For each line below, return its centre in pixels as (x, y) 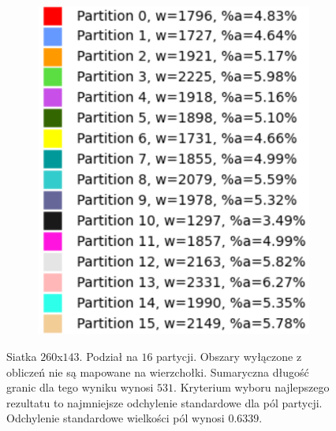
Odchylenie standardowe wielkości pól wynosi (116, 418)
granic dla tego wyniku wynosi (80, 387)
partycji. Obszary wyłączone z (229, 356)
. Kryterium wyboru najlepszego (252, 387)
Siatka (22, 356)
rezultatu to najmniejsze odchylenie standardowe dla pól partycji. (164, 402)
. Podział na (108, 356)
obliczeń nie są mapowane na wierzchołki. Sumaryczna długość (158, 372)
